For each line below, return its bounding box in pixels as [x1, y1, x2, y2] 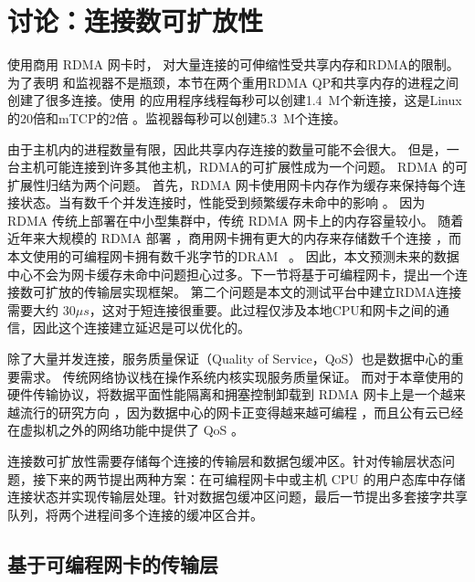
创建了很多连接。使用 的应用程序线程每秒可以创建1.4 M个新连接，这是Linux [7, 90, 462, 110]
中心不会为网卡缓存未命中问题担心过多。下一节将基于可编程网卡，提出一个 [7, 264, 455, 283]
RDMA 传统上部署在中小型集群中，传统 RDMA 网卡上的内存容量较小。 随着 [7, 210, 464, 229]
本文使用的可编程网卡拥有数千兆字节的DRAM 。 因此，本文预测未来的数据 [7, 247, 459, 266]
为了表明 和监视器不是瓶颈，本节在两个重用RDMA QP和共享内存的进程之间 [7, 72, 459, 91]
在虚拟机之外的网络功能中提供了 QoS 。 [7, 420, 244, 439]
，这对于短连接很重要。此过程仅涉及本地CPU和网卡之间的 [89, 300, 437, 319]
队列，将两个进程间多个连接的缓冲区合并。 [7, 504, 263, 524]
